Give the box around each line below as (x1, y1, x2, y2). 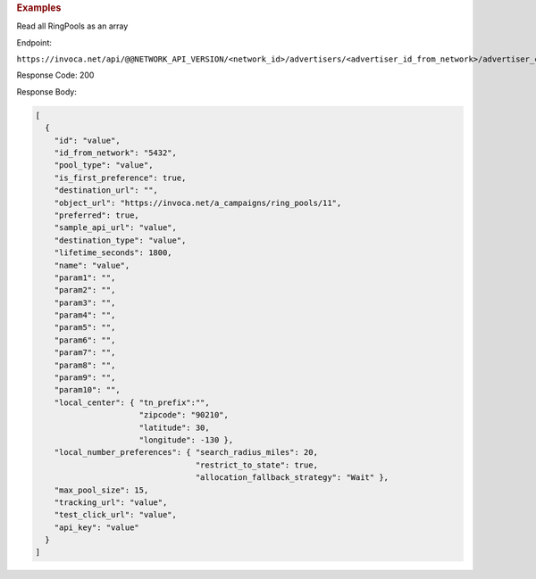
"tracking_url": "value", (54, 497, 168, 508)
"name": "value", (54, 260, 130, 270)
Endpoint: (16, 37, 53, 48)
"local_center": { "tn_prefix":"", (54, 397, 210, 408)
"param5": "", (54, 322, 116, 333)
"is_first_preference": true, (54, 172, 187, 183)
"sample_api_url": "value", (54, 223, 178, 233)
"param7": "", (54, 348, 116, 358)
